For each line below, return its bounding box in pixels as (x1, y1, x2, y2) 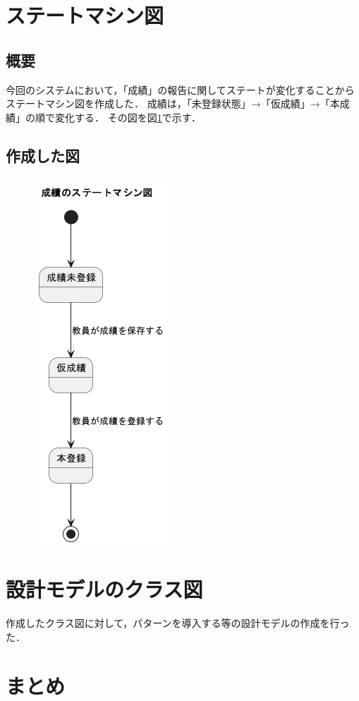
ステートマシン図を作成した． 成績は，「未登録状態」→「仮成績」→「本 (6, 96, 340, 111)
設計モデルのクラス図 (6, 575, 203, 604)
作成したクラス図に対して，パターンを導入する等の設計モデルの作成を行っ (6, 616, 350, 630)
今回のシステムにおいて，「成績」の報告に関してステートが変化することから (6, 82, 355, 97)
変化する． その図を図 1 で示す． (54, 109, 202, 124)
